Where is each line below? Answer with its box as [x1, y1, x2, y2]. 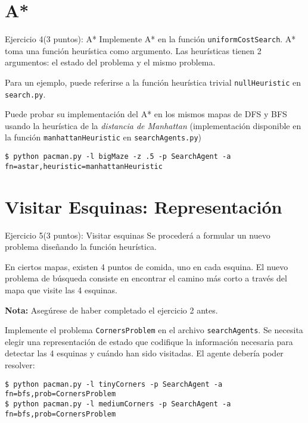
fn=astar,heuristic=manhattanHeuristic [5, 162, 163, 171]
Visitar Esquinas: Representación [5, 194, 282, 218]
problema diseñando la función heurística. [5, 240, 157, 253]
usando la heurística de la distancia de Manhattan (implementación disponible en [5, 119, 301, 131]
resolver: [5, 358, 35, 371]
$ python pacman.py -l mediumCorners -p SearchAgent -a [5, 399, 231, 408]
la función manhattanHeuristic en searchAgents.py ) [5, 131, 201, 143]
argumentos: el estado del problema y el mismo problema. [5, 56, 216, 68]
